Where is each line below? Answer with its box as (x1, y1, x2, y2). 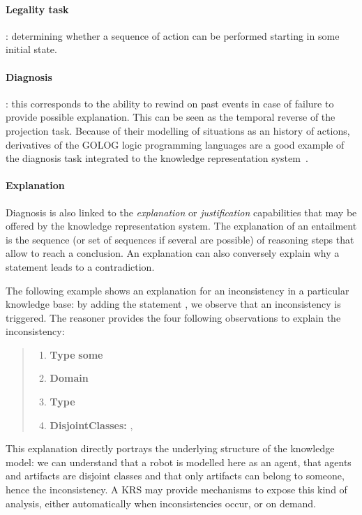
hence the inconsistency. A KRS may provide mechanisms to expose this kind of (6, 482, 347, 497)
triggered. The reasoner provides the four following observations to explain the (6, 310, 341, 324)
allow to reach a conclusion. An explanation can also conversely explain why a (6, 246, 340, 260)
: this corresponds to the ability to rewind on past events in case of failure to (6, 96, 334, 110)
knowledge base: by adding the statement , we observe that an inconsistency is (6, 297, 341, 311)
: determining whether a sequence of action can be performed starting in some (6, 28, 340, 43)
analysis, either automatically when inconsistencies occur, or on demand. (6, 495, 317, 510)
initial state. (6, 42, 57, 57)
